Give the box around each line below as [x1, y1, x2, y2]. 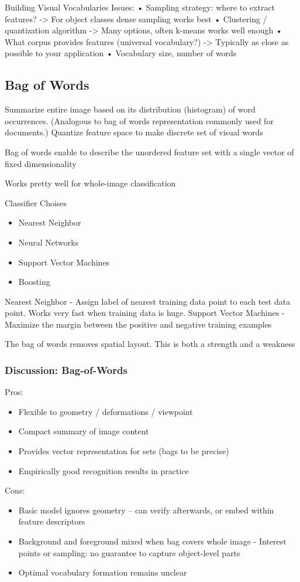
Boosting [18, 275, 50, 288]
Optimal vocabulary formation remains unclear [18, 566, 187, 578]
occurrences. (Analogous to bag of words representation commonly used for [5, 114, 274, 127]
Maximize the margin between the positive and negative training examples [5, 318, 272, 330]
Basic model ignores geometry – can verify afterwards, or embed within [18, 503, 274, 516]
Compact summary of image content [18, 425, 149, 437]
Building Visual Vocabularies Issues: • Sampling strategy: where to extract [5, 1, 275, 13]
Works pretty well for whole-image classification [5, 177, 176, 189]
